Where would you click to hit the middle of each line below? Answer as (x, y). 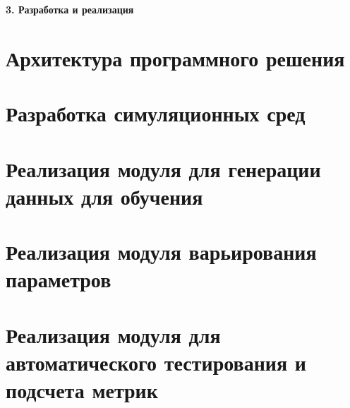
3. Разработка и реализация (70, 9)
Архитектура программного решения (175, 58)
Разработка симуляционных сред (156, 113)
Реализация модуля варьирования (161, 252)
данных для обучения (104, 196)
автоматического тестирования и (156, 362)
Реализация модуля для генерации (163, 168)
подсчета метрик (82, 390)
